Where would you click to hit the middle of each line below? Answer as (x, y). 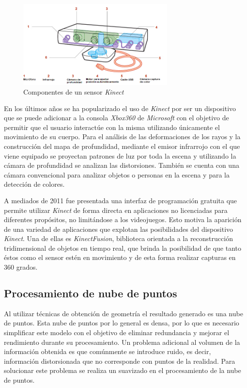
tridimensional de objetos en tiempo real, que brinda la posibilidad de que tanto (123, 248)
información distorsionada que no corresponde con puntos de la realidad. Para (120, 361)
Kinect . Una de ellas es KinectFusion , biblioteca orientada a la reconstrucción (118, 238)
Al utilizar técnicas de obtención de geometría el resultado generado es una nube (123, 313)
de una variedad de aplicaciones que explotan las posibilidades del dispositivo (119, 229)
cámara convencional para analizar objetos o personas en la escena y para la (117, 174)
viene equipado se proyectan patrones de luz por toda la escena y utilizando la (120, 155)
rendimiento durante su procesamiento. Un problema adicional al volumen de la (122, 342)
